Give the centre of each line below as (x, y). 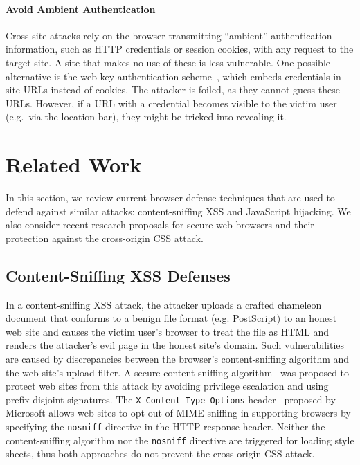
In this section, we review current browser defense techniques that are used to (170, 198)
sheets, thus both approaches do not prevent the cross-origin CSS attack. (160, 454)
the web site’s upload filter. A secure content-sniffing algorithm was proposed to (178, 372)
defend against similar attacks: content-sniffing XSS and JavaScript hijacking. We (178, 211)
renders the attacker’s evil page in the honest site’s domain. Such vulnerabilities (175, 345)
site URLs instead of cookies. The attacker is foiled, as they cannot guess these (173, 90)
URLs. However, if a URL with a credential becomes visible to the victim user (171, 103)
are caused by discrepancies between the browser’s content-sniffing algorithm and (178, 359)
